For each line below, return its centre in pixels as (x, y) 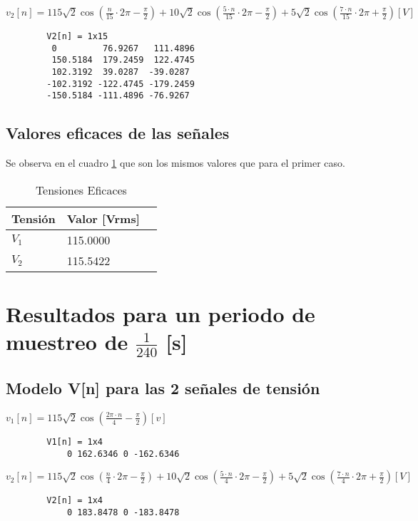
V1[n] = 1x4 (75, 442)
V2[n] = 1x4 (75, 501)
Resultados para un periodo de (160, 313)
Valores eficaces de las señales (118, 133)
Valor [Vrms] (103, 218)
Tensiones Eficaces (81, 190)
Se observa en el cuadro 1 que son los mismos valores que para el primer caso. (175, 163)
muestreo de (67, 342)
